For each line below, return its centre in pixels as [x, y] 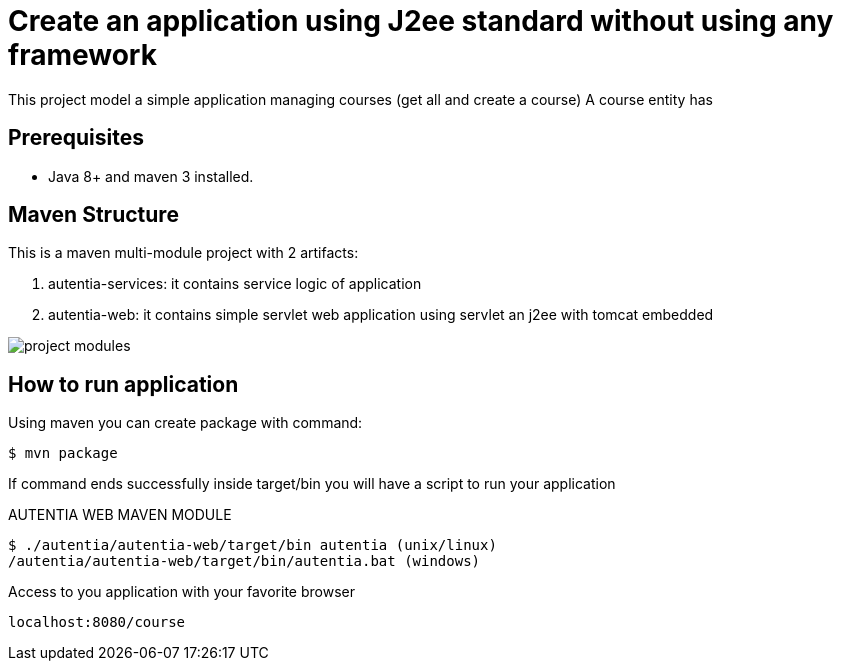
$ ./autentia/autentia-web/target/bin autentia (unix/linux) [252, 545]
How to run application [123, 384]
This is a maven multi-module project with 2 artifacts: [183, 253]
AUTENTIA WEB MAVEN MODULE [120, 515]
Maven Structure [93, 215]
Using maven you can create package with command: [185, 423]
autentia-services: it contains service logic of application [235, 284]
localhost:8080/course [97, 622]
